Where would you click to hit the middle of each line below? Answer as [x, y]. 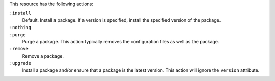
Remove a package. [43, 56]
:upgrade [20, 63]
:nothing [20, 28]
